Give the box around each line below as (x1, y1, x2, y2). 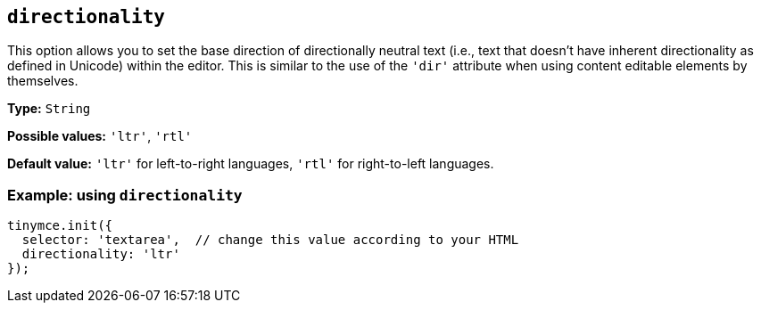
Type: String (7, 101, 91, 117)
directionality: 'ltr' (21, 247, 180, 262)
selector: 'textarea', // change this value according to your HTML (21, 232, 519, 248)
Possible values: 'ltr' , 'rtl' (7, 128, 193, 144)
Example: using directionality (7, 185, 243, 204)
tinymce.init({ (7, 218, 113, 233)
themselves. (7, 73, 79, 89)
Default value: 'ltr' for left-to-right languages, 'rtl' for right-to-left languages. (7, 156, 494, 172)
